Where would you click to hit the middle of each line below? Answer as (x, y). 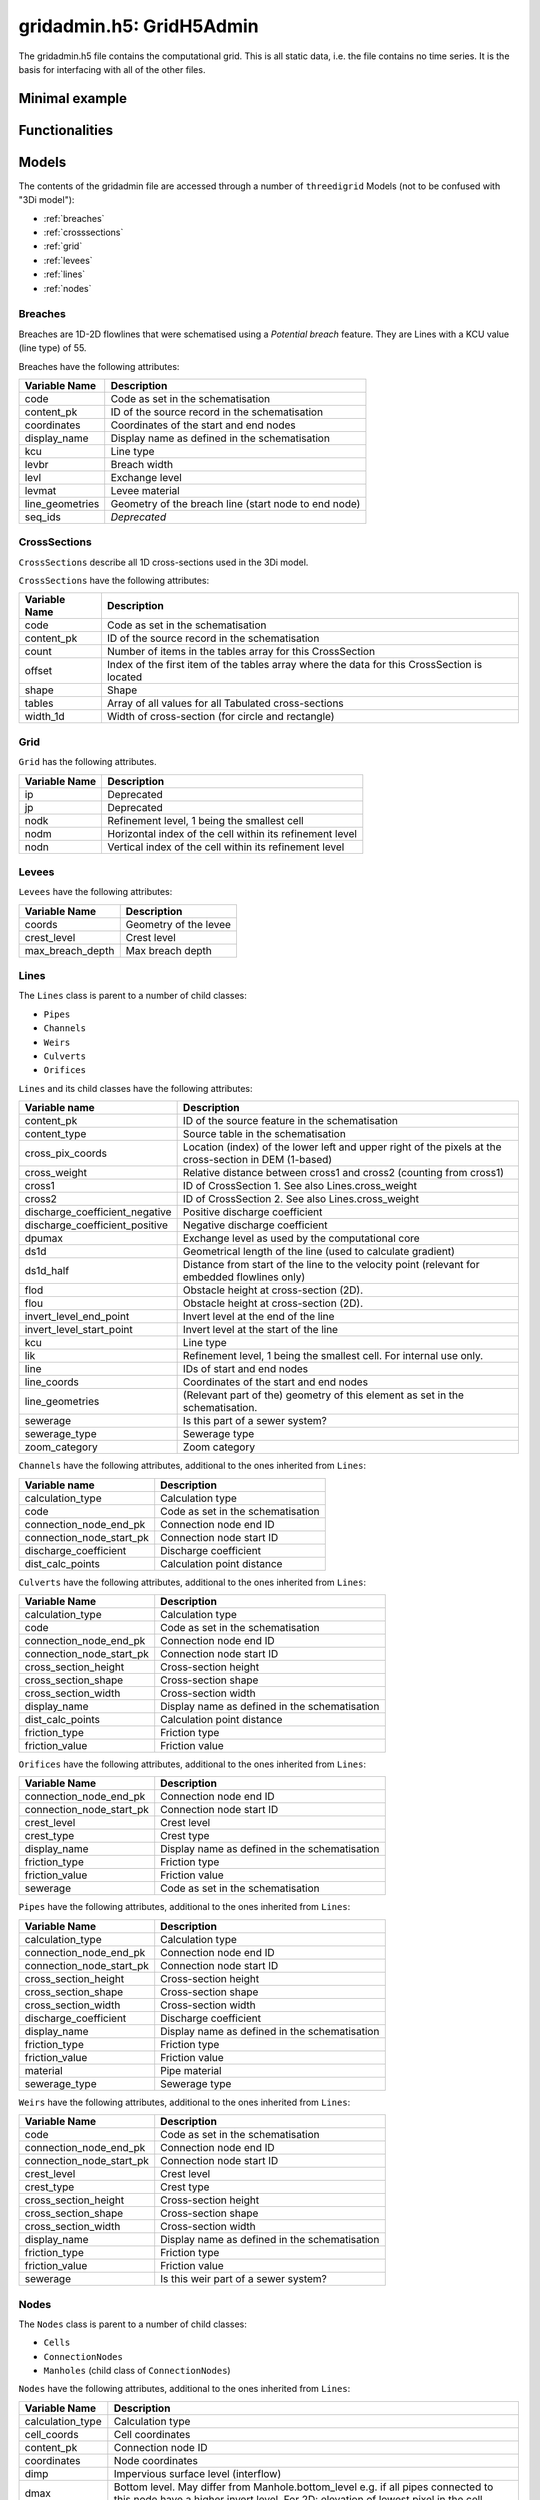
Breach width (142, 464)
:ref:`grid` (63, 246)
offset (38, 671)
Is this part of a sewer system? (254, 1421)
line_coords (51, 1382)
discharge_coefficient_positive (96, 1225)
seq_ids (43, 517)
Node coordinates (156, 2460)
